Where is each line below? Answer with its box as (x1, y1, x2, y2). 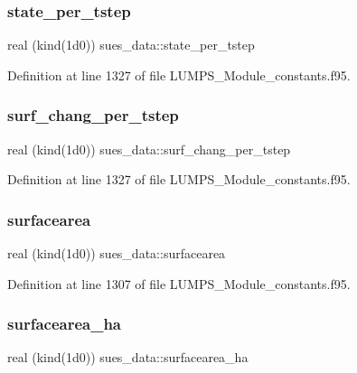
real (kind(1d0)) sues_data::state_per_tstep (7, 35, 255, 54)
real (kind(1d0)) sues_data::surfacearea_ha (7, 348, 249, 367)
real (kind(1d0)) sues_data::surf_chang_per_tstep (7, 139, 291, 158)
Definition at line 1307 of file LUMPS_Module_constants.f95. (7, 274, 351, 293)
